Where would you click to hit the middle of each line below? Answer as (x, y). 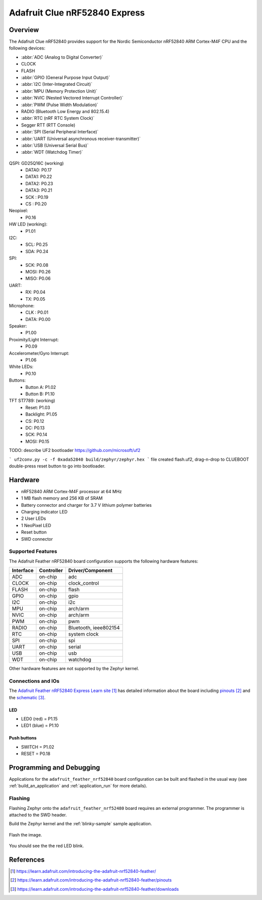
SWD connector (37, 539)
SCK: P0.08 (37, 265)
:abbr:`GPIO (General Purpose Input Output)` (65, 78)
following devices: (27, 48)
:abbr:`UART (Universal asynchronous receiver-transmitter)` (81, 139)
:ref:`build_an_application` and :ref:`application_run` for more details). (78, 786)
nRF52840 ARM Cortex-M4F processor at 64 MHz (72, 491)
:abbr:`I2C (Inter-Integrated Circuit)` (57, 84)
